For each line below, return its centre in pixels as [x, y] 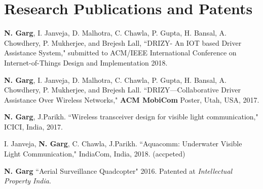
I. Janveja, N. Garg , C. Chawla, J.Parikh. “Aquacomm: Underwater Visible [123, 144]
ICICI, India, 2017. [33, 126]
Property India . [28, 181]
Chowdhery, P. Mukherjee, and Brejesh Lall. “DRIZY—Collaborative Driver [123, 90]
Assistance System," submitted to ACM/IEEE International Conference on [120, 53]
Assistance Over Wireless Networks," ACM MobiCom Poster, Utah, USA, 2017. [132, 99]
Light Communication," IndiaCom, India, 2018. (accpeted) [95, 154]
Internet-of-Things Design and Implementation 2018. [86, 62]
